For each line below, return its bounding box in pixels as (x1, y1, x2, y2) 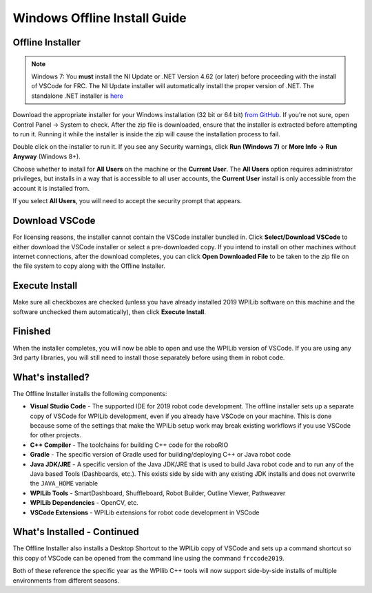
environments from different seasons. (12, 576, 120, 585)
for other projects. (30, 431, 82, 439)
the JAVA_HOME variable (30, 479, 99, 488)
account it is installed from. (12, 184, 90, 192)
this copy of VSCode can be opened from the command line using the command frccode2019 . (12, 554, 285, 562)
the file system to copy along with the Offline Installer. (12, 262, 165, 270)
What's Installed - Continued (12, 526, 139, 538)
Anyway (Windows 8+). (12, 152, 81, 160)
